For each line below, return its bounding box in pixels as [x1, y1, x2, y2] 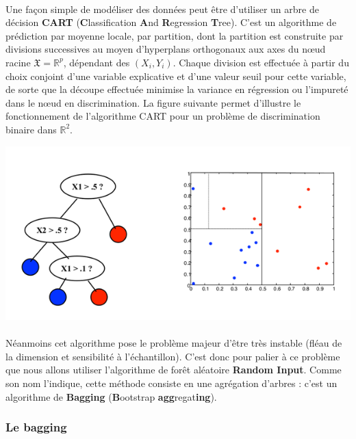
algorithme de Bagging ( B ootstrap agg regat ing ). [5, 389, 217, 403]
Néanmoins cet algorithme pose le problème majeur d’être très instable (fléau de [5, 336, 342, 350]
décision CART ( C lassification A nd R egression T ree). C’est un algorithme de [5, 15, 337, 29]
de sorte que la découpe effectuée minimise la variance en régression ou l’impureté [5, 82, 348, 96]
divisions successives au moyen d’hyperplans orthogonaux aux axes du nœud [5, 42, 326, 56]
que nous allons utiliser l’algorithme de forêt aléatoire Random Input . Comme [5, 362, 342, 377]
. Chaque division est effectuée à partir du [173, 55, 349, 69]
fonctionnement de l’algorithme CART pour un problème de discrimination [5, 109, 320, 123]
